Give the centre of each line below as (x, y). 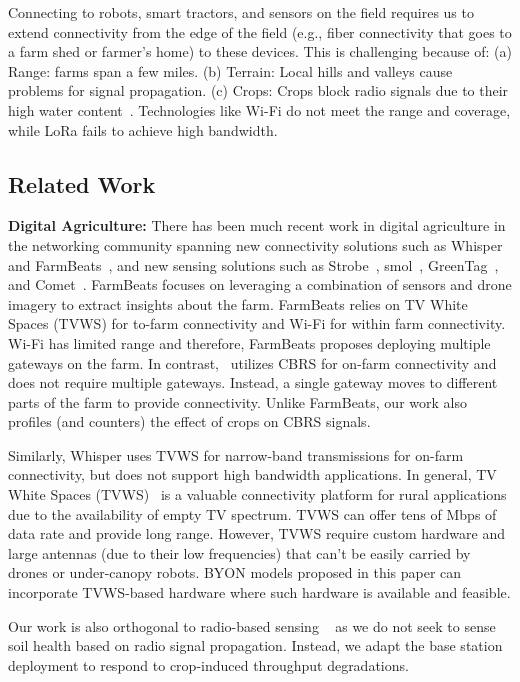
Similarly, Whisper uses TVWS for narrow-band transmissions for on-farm (236, 454)
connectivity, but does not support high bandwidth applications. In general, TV (252, 474)
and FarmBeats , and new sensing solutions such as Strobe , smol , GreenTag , (253, 264)
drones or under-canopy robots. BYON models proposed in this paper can (235, 572)
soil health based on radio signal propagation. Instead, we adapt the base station (255, 645)
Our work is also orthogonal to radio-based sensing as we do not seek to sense (252, 625)
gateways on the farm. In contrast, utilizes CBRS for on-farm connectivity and (252, 362)
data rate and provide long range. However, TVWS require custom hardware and (257, 533)
